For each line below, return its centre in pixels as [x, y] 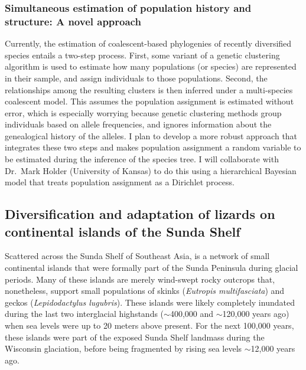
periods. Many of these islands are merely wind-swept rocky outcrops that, [140, 279]
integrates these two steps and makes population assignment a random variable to [153, 147]
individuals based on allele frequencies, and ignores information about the [138, 124]
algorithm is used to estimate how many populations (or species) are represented [151, 66]
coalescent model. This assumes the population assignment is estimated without [149, 101]
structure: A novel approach [73, 21]
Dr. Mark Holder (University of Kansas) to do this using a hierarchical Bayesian [151, 170]
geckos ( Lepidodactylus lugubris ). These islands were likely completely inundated [150, 302]
